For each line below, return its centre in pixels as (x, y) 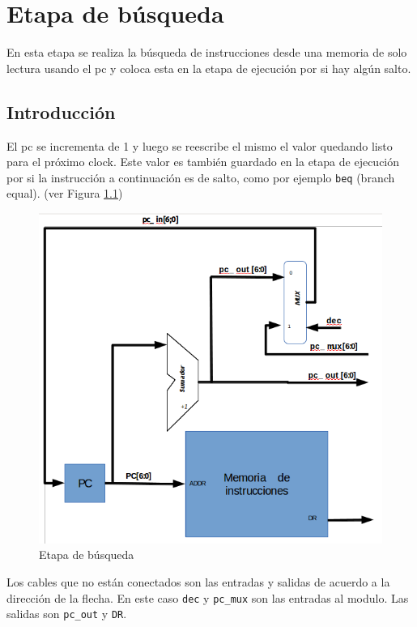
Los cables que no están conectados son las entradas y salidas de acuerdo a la (198, 581)
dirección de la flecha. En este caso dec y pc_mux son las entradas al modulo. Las (208, 597)
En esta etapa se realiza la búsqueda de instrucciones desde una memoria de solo (207, 52)
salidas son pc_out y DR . (67, 614)
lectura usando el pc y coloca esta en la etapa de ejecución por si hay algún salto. (209, 68)
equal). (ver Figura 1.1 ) (65, 193)
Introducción (61, 111)
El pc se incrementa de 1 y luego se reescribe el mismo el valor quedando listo (200, 145)
